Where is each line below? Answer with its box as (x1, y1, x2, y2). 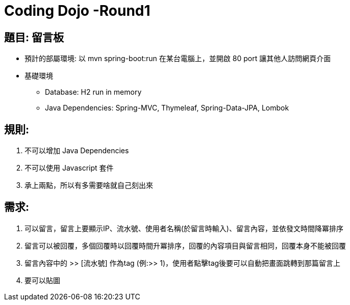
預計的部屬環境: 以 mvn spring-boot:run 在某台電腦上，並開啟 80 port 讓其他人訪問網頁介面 (24, 54, 331, 63)
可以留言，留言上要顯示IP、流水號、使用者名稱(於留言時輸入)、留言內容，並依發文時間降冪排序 (24, 224, 343, 233)
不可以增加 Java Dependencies (24, 146, 129, 155)
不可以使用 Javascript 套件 (24, 163, 114, 173)
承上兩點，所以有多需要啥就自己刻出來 (24, 181, 153, 190)
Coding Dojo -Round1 (4, 2, 151, 19)
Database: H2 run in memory (45, 88, 142, 97)
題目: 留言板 (4, 31, 64, 44)
